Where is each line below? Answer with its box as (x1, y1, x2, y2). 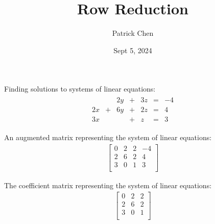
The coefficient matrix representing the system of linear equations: (4, 180, 212, 190)
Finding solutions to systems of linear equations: (4, 83, 156, 94)
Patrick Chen (112, 28, 154, 38)
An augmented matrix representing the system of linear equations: (4, 132, 212, 143)
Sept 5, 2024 (113, 44, 152, 55)
